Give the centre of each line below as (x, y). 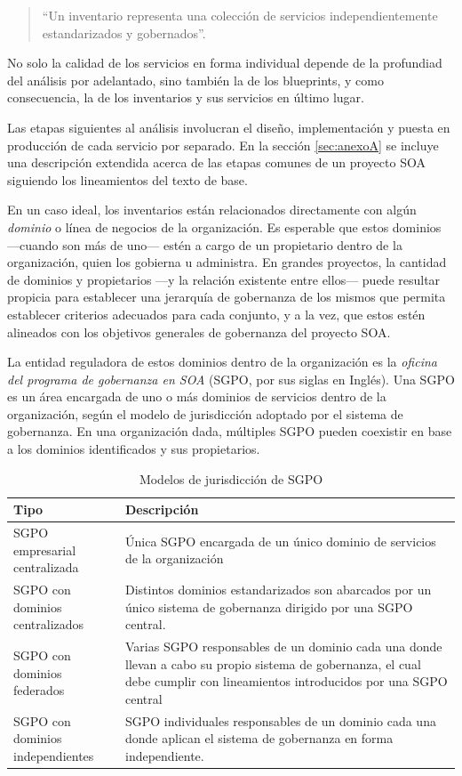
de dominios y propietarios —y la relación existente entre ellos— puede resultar (224, 279)
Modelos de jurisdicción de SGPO (231, 478)
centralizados (49, 624)
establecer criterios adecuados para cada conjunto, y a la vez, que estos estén (216, 314)
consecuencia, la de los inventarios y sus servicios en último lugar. (186, 97)
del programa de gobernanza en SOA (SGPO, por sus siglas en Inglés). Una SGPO (231, 379)
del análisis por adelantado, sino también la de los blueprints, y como (195, 80)
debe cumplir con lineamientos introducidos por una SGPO (287, 681)
